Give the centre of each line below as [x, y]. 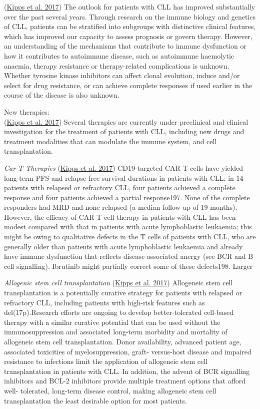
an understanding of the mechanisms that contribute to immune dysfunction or [125, 46]
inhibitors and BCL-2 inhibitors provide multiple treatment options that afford [125, 381]
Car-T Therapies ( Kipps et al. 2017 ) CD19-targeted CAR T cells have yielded [124, 167]
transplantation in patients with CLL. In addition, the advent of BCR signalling [127, 371]
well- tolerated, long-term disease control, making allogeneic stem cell [110, 390]
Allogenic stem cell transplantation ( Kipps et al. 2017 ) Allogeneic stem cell [118, 283]
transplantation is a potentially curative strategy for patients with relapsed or [123, 293]
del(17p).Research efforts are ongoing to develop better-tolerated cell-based [119, 312]
